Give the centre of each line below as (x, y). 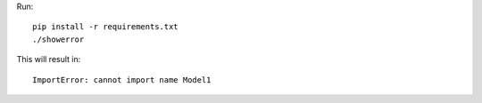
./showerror (58, 39)
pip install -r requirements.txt (105, 27)
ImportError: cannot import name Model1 (122, 79)
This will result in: (49, 59)
